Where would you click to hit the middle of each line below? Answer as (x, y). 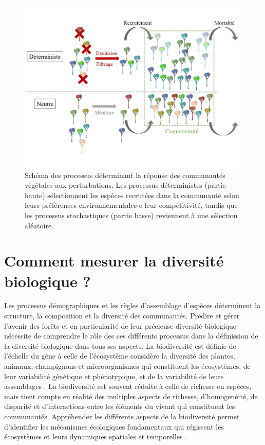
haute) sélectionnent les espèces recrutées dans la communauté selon (132, 195)
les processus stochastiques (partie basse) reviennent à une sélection (131, 215)
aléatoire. (39, 225)
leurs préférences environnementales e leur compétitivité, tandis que (131, 205)
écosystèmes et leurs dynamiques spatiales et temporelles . (96, 437)
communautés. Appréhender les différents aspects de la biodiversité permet (122, 416)
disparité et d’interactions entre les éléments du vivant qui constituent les (120, 406)
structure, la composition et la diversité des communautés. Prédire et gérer (122, 316)
